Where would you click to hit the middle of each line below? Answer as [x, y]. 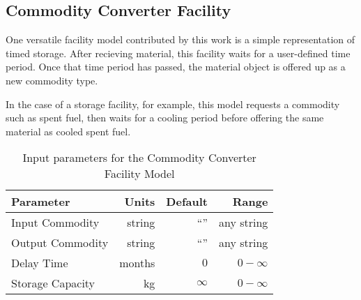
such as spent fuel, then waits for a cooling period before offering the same [165, 118]
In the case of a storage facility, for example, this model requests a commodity [173, 104]
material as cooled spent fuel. [68, 131]
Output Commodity [60, 243]
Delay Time [40, 263]
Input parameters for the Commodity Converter [139, 158]
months [137, 263]
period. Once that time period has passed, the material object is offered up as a [176, 67]
